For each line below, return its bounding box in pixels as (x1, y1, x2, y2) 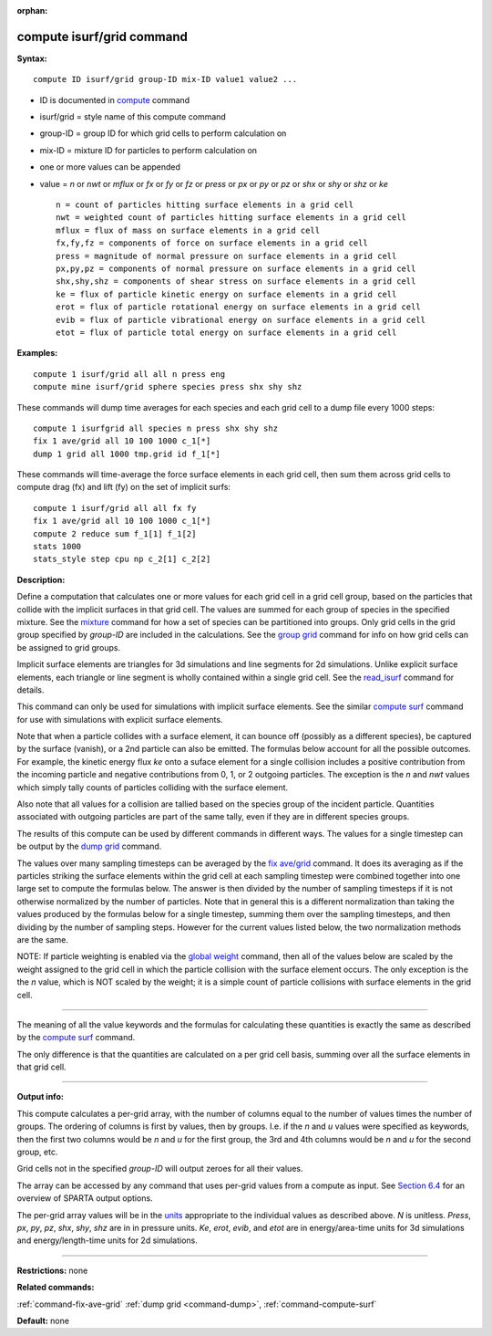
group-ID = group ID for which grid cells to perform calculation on (39, 128, 287, 139)
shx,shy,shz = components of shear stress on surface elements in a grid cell (56, 277, 416, 287)
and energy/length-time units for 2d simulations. (16, 1235, 198, 1246)
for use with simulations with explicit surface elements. (16, 714, 223, 725)
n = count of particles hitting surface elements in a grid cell (56, 200, 354, 210)
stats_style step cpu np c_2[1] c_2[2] (33, 554, 211, 565)
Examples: (16, 348, 58, 359)
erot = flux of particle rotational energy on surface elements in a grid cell (56, 302, 421, 312)
